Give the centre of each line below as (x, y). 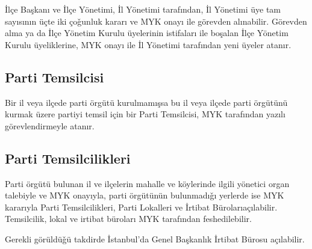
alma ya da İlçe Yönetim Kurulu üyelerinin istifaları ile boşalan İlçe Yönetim (147, 33)
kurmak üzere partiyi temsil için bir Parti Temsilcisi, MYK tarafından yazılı (145, 114)
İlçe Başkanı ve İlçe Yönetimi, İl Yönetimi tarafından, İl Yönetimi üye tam (143, 9)
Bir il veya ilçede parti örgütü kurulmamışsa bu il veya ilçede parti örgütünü (146, 102)
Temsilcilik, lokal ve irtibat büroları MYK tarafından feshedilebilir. (128, 219)
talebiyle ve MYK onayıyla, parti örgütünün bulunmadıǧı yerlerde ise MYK (145, 195)
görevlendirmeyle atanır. (50, 125)
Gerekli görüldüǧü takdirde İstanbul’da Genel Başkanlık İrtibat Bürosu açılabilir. (155, 238)
